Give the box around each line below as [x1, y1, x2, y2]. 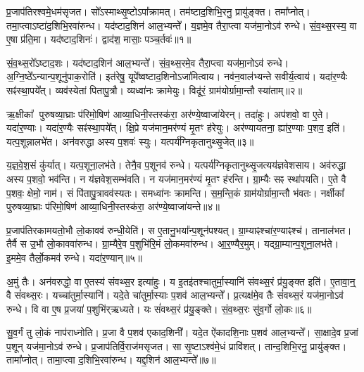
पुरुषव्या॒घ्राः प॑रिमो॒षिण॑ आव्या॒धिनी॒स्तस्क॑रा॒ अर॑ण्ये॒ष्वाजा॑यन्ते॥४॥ [6, 199, 220, 214]
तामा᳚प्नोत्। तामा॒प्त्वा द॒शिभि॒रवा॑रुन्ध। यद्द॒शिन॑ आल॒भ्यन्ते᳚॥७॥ [6, 352, 216, 367]
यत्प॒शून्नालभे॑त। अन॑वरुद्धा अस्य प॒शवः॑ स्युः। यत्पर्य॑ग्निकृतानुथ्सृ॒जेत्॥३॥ [6, 134, 254, 148]
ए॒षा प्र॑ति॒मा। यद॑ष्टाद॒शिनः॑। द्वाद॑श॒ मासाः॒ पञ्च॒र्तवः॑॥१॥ [6, 32, 192, 46]
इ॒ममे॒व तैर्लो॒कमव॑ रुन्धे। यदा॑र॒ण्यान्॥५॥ [6, 250, 142, 264]
